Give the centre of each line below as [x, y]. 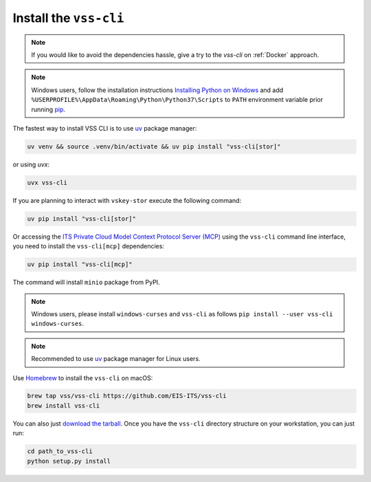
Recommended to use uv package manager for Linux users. [116, 359]
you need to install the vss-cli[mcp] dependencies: [89, 246]
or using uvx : [31, 164]
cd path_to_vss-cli [60, 451]
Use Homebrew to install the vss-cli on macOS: [83, 377]
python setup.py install [69, 461]
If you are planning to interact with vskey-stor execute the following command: [127, 200]
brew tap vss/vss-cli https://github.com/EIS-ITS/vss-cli [127, 396]
